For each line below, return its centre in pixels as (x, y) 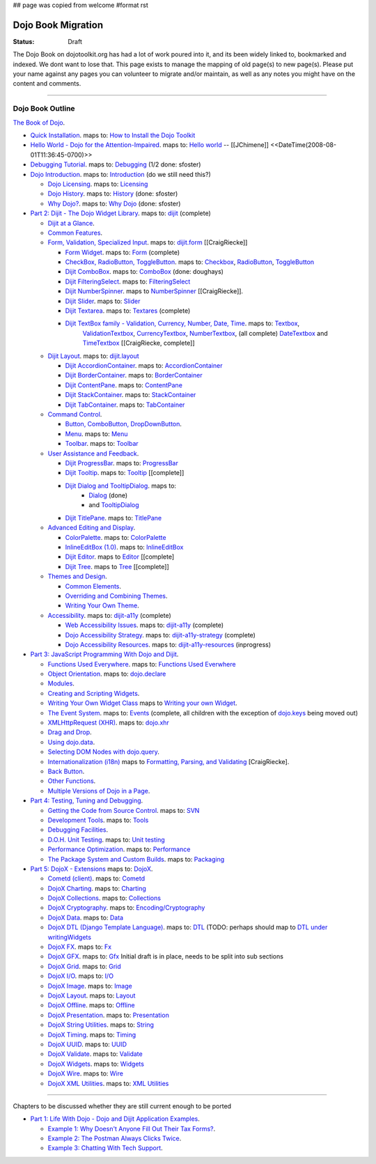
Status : (24, 41)
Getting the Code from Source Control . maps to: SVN (124, 810)
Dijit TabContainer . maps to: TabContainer (125, 405)
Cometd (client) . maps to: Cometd (96, 878)
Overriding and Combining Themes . (116, 596)
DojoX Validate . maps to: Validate (95, 1054)
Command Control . (75, 414)
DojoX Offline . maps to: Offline (91, 1005)
